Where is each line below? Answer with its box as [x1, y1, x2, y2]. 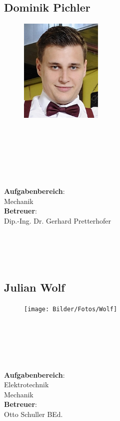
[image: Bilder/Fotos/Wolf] [24, 305, 117, 313]
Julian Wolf [4, 279, 65, 295]
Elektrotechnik [4, 379, 49, 390]
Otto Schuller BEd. [4, 408, 63, 419]
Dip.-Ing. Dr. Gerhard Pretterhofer [4, 215, 111, 226]
